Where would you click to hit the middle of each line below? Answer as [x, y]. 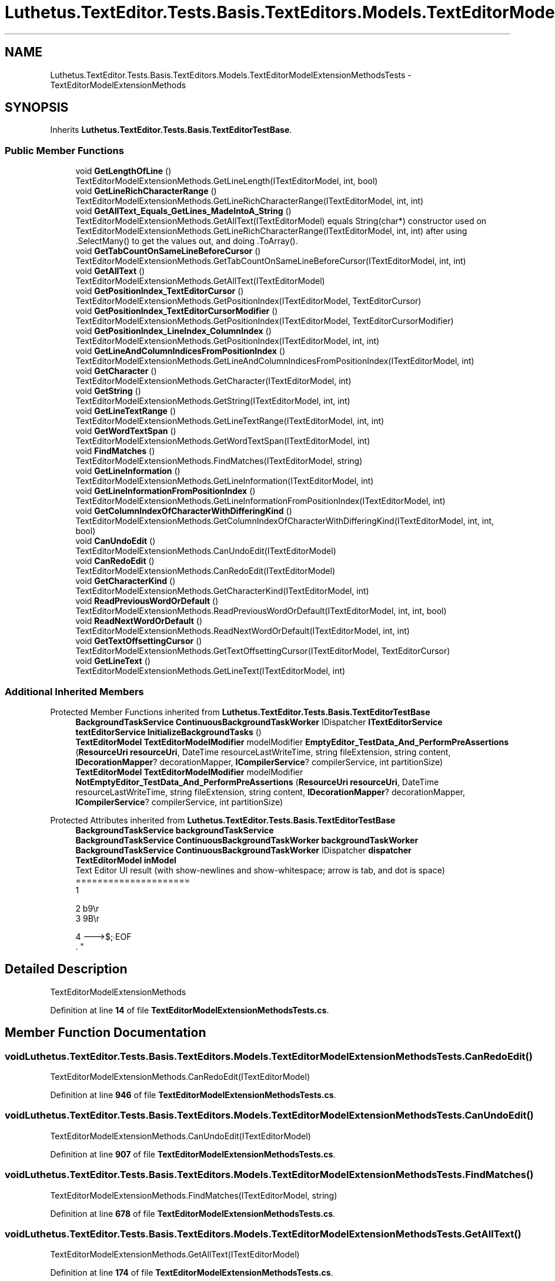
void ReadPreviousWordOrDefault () [147, 601]
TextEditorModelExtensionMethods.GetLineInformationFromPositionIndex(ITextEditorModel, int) [260, 501]
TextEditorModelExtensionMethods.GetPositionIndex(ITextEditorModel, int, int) [228, 341]
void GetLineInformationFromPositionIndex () [166, 491]
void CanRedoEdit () [115, 561]
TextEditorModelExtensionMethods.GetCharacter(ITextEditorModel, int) [213, 381]
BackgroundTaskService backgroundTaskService [175, 830]
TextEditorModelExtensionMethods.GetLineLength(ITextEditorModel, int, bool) [227, 181]
